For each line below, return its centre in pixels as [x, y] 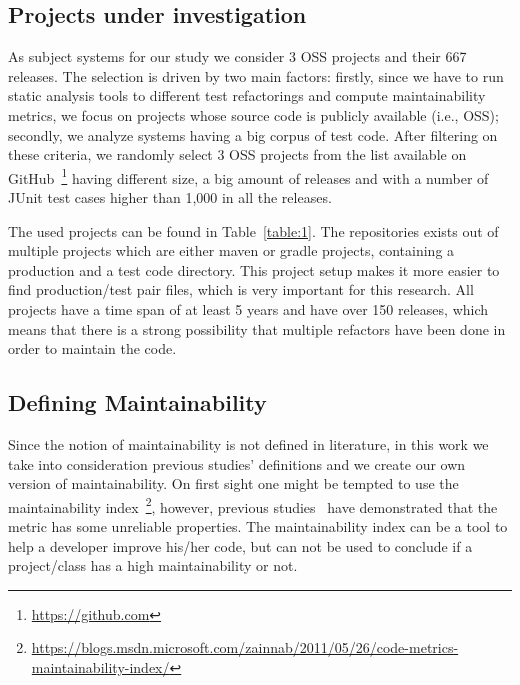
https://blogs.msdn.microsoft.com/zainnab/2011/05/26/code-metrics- [245, 647]
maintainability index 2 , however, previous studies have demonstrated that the [253, 505]
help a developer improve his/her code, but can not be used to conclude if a [240, 545]
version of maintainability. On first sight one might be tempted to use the [233, 483]
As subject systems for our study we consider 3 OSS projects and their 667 [237, 56]
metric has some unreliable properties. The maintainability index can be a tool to [258, 526]
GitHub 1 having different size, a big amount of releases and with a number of [248, 176]
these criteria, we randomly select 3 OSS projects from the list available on [237, 154]
